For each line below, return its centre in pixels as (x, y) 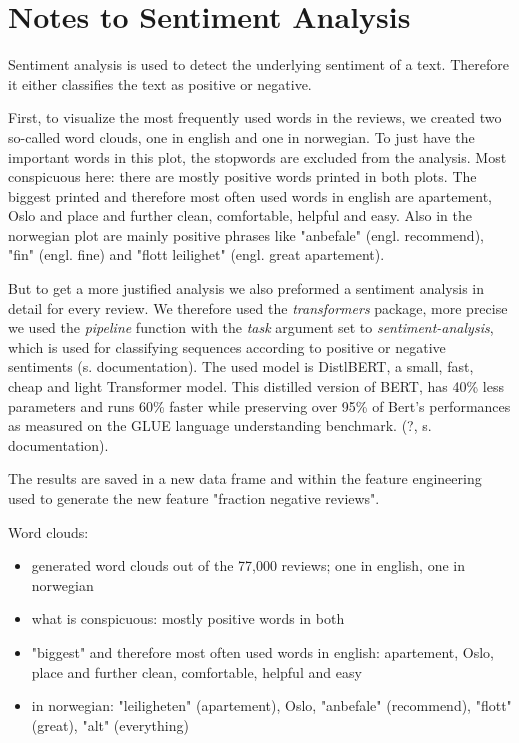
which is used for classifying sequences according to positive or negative (227, 346)
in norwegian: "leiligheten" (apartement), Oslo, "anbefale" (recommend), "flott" (271, 705)
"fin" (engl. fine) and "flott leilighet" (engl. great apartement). (196, 254)
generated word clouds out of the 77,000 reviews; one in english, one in (248, 565)
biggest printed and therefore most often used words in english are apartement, (250, 195)
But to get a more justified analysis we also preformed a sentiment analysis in (246, 288)
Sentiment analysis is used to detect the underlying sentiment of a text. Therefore (258, 64)
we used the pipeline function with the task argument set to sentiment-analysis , (251, 327)
